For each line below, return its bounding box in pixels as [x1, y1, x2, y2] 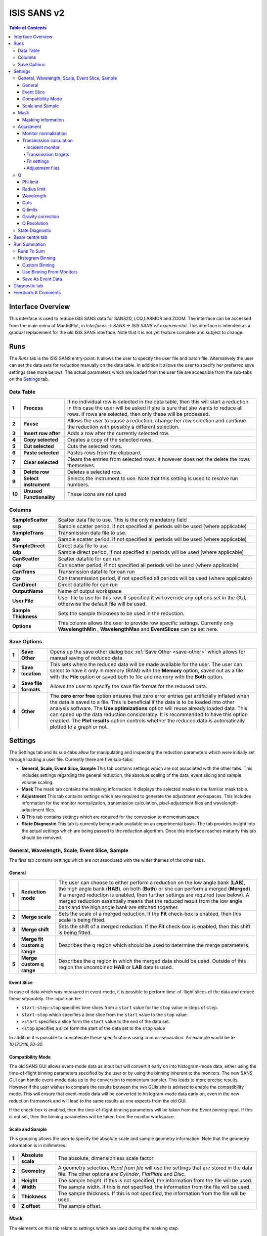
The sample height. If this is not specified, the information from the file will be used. [58, 1177, 253, 1184]
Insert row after [23, 430, 61, 437]
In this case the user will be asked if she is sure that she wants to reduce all [67, 404, 243, 411]
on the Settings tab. [9, 376, 49, 382]
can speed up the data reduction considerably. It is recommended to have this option [50, 711, 248, 718]
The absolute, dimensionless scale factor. [58, 1154, 155, 1161]
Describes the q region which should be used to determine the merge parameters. [58, 942, 250, 949]
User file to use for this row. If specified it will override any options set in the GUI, [58, 594, 247, 601]
